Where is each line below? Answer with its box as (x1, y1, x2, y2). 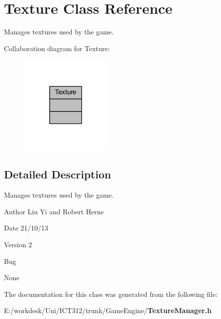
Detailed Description (4, 167, 111, 182)
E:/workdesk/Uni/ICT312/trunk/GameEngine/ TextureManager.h (4, 305, 212, 316)
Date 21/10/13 (4, 223, 49, 233)
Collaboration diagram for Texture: (4, 43, 110, 53)
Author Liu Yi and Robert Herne (4, 206, 104, 216)
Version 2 (4, 239, 32, 250)
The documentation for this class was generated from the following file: (4, 289, 218, 299)
